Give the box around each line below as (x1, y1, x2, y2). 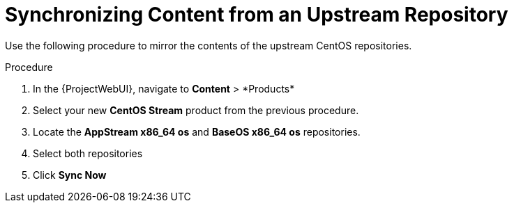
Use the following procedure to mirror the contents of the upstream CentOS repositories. (5, 39, 412, 51)
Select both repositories (33, 147, 143, 159)
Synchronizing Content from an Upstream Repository (5, 3, 508, 26)
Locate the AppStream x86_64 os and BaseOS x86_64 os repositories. (33, 125, 361, 138)
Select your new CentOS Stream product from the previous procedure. (33, 104, 359, 116)
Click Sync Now (33, 168, 107, 181)
